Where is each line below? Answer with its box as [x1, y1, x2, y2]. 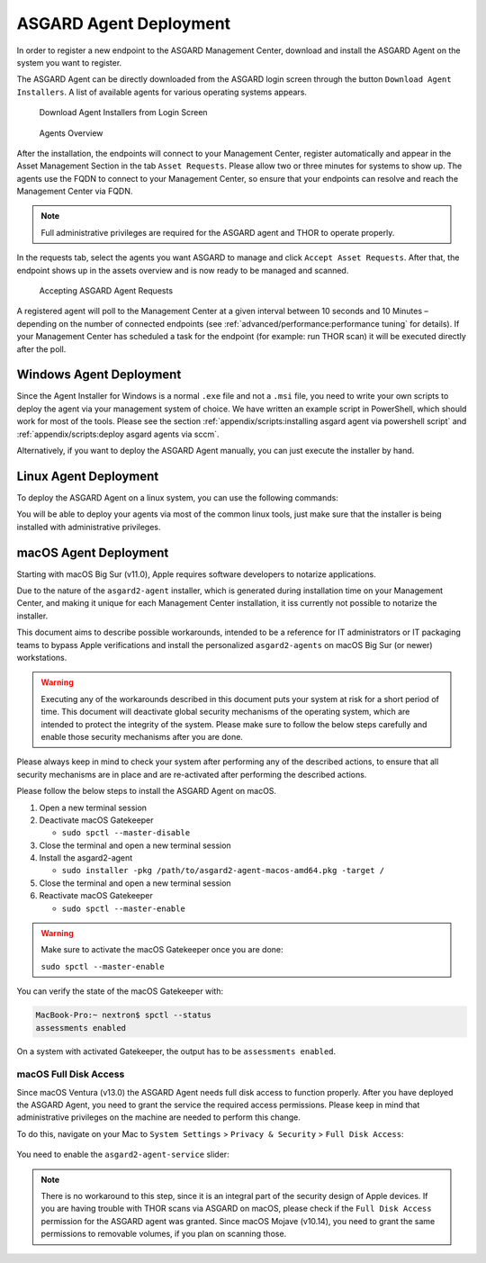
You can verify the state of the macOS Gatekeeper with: [16, 986, 224, 997]
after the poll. [16, 343, 67, 355]
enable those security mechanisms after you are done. [40, 731, 243, 742]
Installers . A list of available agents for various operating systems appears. [16, 86, 308, 97]
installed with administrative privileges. [16, 521, 161, 532]
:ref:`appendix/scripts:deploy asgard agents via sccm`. [16, 429, 220, 439]
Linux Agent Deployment [16, 468, 159, 483]
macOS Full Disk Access [16, 1068, 125, 1080]
